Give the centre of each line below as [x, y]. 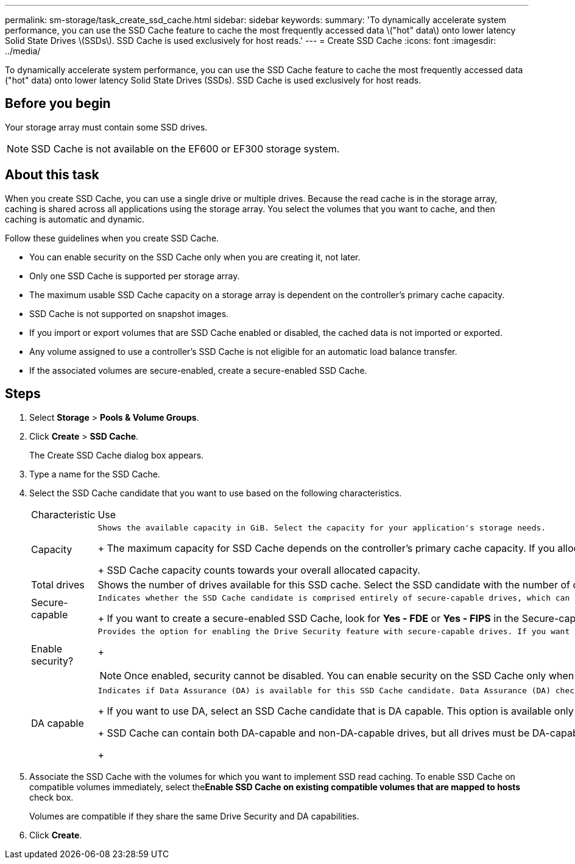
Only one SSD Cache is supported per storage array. [135, 276]
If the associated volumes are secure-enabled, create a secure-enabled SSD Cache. [198, 370]
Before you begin [58, 104]
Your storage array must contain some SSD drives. [106, 127]
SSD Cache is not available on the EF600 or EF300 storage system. [185, 148]
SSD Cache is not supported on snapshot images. [129, 313]
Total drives [58, 584]
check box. [51, 797]
